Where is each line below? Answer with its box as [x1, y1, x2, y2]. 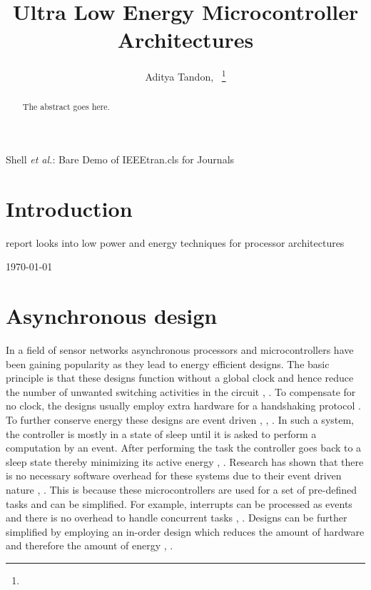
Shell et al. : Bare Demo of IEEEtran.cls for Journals [6, 152, 235, 167]
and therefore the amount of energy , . [6, 538, 173, 553]
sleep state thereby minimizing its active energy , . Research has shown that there [6, 454, 364, 469]
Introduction [6, 193, 133, 223]
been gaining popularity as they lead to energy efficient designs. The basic [6, 356, 330, 371]
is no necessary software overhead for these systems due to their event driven [6, 468, 342, 483]
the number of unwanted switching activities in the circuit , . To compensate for [6, 384, 356, 399]
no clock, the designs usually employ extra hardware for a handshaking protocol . [6, 398, 361, 413]
